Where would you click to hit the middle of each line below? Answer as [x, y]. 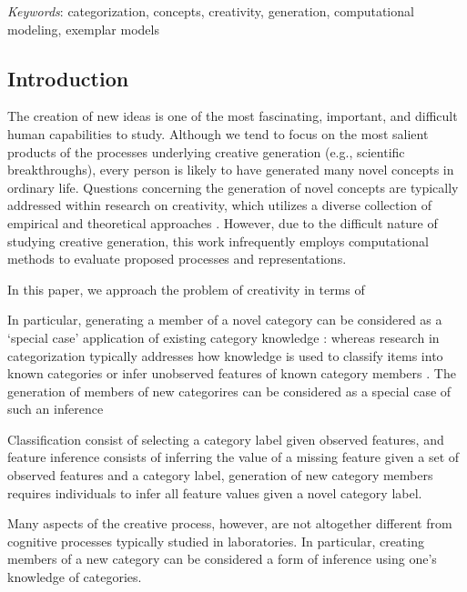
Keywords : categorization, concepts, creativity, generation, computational [211, 11]
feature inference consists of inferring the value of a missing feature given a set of [233, 457]
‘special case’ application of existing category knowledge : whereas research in [223, 337]
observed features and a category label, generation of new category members [220, 475]
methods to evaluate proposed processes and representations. [177, 259]
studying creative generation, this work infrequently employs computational [218, 241]
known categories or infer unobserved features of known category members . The [232, 373]
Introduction [68, 78]
